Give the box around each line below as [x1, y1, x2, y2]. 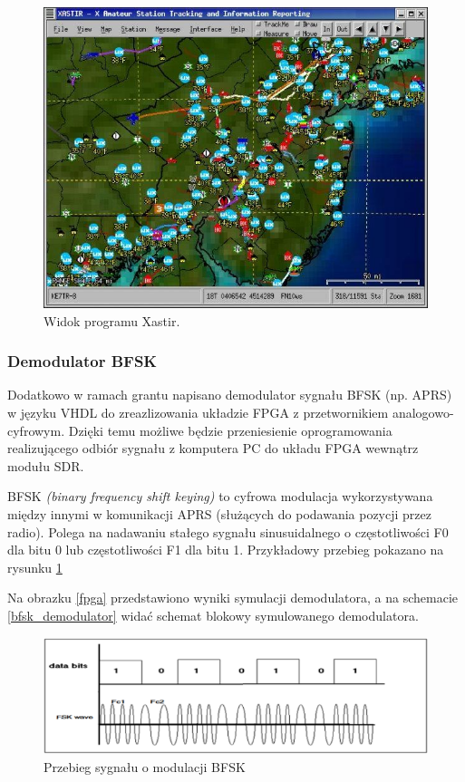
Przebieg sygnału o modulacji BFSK [44, 758, 246, 777]
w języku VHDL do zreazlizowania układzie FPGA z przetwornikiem [7, 403, 389, 421]
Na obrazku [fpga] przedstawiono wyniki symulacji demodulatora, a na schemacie [7, 588, 458, 607]
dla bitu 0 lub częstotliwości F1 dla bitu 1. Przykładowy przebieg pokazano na [7, 540, 444, 559]
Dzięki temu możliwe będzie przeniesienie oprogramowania [68, 420, 392, 439]
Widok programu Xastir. [44, 311, 180, 330]
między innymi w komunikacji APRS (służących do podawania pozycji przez [7, 504, 431, 523]
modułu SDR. [7, 456, 84, 475]
